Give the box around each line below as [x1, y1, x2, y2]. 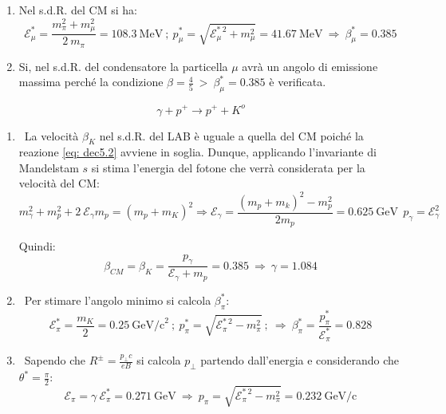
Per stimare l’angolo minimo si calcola [24, 291, 211, 308]
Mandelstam [18, 159, 79, 175]
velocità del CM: [18, 175, 100, 191]
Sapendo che [24, 352, 86, 369]
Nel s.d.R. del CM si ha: [18, 2, 137, 18]
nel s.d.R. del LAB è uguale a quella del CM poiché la [99, 127, 364, 144]
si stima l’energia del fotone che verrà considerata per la [91, 159, 365, 175]
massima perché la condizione [18, 73, 164, 90]
